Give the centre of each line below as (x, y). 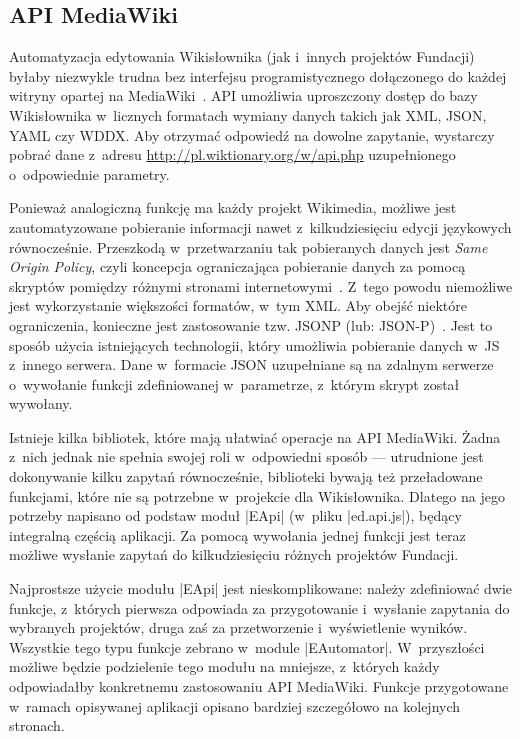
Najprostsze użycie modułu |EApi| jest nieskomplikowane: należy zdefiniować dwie (261, 588)
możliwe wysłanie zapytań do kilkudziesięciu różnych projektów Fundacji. (234, 554)
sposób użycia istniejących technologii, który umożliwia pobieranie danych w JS (254, 344)
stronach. (37, 725)
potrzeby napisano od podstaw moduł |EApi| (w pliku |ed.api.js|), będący (235, 515)
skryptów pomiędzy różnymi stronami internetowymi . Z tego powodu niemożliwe (261, 285)
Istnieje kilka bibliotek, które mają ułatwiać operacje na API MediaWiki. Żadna (255, 436)
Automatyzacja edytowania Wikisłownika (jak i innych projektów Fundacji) (242, 56)
